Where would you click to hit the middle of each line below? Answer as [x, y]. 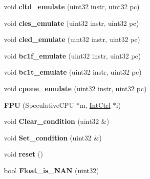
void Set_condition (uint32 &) [53, 137]
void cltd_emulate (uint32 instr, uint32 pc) [72, 6]
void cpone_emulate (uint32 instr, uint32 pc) [75, 88]
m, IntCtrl [95, 105]
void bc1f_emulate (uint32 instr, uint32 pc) [73, 55]
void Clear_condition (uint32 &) [57, 121]
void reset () [23, 154]
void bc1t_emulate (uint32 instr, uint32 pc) [73, 72]
